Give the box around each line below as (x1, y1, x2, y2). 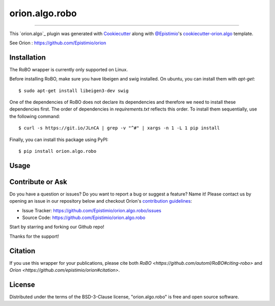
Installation (9, 53, 46, 62)
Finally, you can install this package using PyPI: (9, 136, 109, 143)
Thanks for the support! (9, 233, 60, 239)
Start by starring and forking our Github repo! (9, 224, 104, 230)
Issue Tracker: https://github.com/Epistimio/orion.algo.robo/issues (22, 207, 161, 213)
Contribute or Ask (9, 177, 67, 186)
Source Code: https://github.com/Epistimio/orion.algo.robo (22, 214, 146, 221)
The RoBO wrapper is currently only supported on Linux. (9, 66, 128, 72)
